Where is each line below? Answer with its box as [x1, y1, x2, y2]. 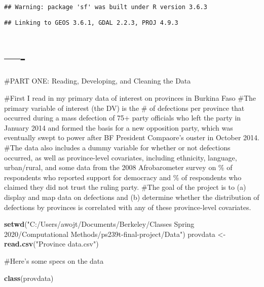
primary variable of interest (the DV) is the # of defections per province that [4, 102, 245, 113]
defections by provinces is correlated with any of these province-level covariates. [4, 201, 251, 212]
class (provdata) [4, 272, 54, 283]
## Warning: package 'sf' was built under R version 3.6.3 [4, 4, 207, 11]
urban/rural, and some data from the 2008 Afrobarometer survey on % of [4, 162, 233, 173]
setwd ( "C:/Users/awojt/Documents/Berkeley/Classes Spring [4, 219, 195, 229]
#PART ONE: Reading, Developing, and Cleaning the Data [4, 75, 191, 86]
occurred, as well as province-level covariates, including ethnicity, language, [4, 152, 237, 162]
